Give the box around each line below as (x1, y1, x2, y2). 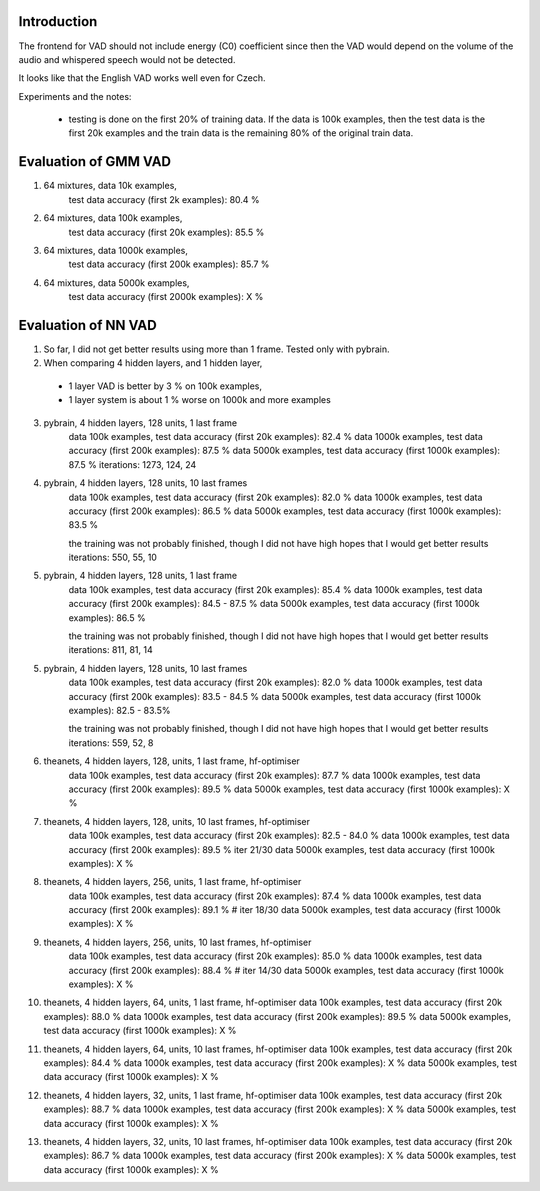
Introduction (18, 13, 98, 30)
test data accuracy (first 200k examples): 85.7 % (68, 258, 270, 270)
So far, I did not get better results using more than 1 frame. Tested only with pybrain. (43, 343, 390, 355)
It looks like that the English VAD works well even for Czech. (18, 72, 266, 84)
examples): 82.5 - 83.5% (68, 705, 171, 716)
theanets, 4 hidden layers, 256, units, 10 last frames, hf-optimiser (43, 936, 312, 948)
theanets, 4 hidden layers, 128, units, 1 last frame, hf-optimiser (43, 755, 300, 767)
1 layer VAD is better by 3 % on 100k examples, (68, 380, 263, 392)
